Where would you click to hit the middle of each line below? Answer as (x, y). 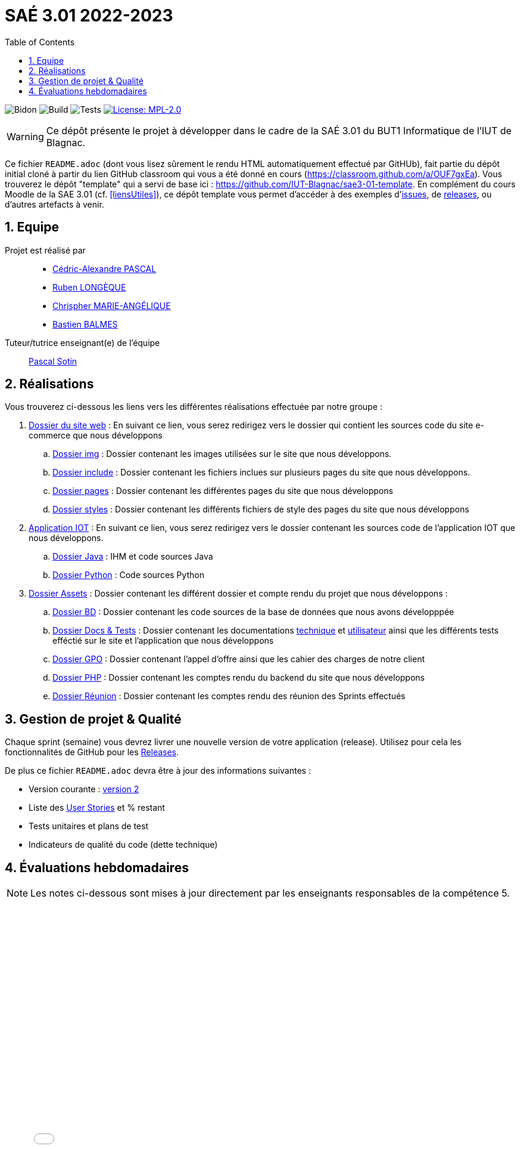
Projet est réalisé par (45, 250)
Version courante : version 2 (84, 789)
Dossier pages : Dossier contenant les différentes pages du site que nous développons (223, 491)
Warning (25, 136)
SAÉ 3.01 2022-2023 (89, 16)
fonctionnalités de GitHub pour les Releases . (92, 752)
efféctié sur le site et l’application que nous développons (163, 641)
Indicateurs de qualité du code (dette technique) (123, 845)
